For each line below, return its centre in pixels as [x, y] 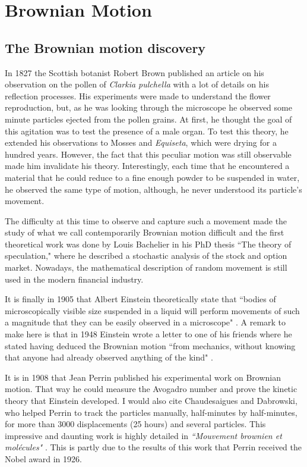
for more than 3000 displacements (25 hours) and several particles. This [135, 424]
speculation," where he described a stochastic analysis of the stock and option [146, 256]
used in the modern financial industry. [74, 279]
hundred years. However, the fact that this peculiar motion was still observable [148, 154]
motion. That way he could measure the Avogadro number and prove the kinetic [151, 389]
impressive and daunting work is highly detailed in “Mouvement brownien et [143, 435]
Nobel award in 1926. [43, 458]
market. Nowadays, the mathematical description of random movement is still [146, 267]
